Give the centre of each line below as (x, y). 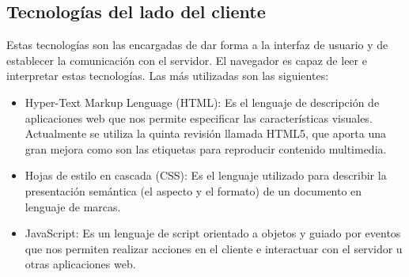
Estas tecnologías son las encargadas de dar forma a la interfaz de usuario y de (197, 45)
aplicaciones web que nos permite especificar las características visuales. (199, 118)
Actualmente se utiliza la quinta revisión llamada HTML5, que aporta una (206, 133)
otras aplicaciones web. (80, 264)
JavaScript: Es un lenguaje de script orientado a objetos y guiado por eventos (213, 233)
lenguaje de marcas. (73, 206)
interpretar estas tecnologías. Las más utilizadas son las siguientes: (168, 76)
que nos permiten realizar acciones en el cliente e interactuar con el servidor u (214, 248)
